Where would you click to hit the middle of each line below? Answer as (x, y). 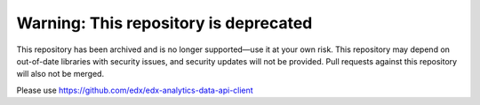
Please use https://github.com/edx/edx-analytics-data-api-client (135, 90)
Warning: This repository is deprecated (164, 23)
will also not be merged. (60, 74)
